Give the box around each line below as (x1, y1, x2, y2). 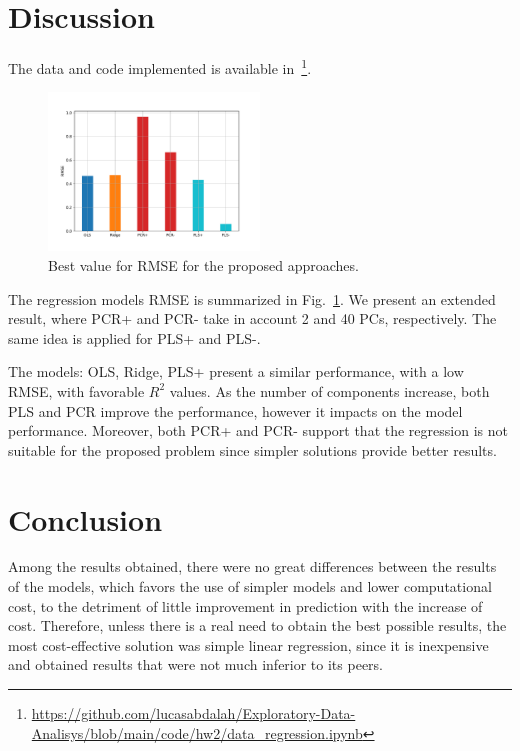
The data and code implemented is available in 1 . (8, 55, 312, 78)
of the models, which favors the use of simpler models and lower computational (8, 576, 492, 597)
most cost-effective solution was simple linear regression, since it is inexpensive (8, 634, 489, 655)
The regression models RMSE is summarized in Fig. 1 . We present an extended (8, 288, 496, 309)
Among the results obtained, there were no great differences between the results (8, 556, 497, 577)
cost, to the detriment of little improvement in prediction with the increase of (8, 595, 483, 616)
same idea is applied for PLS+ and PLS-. (8, 327, 261, 348)
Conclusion (8, 498, 163, 539)
